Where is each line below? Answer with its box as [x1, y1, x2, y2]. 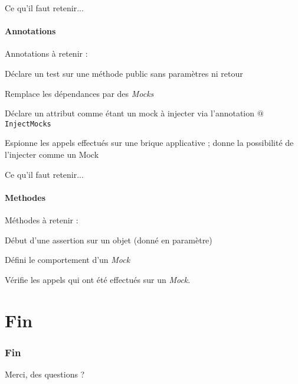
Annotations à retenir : [5, 47, 88, 60]
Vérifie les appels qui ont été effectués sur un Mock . [5, 273, 191, 285]
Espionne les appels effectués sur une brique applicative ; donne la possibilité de [5, 136, 294, 149]
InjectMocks [5, 119, 51, 128]
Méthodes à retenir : [5, 214, 78, 226]
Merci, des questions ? [5, 367, 85, 380]
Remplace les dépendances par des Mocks [5, 87, 154, 99]
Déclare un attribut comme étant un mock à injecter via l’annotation [5, 107, 255, 119]
